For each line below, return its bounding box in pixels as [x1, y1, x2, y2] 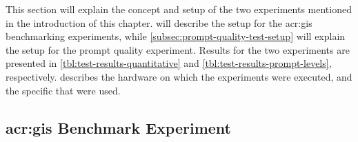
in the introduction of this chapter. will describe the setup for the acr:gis [6, 15, 312, 30]
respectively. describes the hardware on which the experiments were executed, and [6, 69, 352, 83]
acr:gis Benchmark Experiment [6, 116, 231, 138]
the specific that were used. [6, 83, 121, 97]
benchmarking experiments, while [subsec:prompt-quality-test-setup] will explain [6, 29, 346, 43]
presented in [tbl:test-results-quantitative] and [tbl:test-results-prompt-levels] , [6, 56, 332, 70]
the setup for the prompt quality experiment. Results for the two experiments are [6, 42, 350, 57]
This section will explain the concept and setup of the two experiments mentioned [6, 2, 352, 16]
